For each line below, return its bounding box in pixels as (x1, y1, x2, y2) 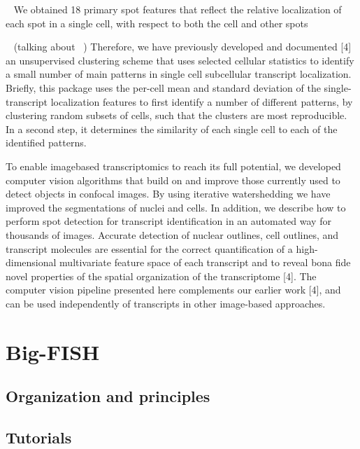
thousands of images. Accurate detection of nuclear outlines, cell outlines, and (6, 227, 339, 242)
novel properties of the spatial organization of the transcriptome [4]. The (6, 268, 317, 283)
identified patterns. (6, 135, 87, 150)
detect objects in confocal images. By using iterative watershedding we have (6, 186, 331, 201)
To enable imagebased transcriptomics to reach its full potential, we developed (6, 158, 341, 173)
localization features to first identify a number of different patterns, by (50, 94, 353, 109)
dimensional (6, 255, 57, 270)
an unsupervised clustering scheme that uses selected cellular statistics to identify (6, 53, 354, 67)
